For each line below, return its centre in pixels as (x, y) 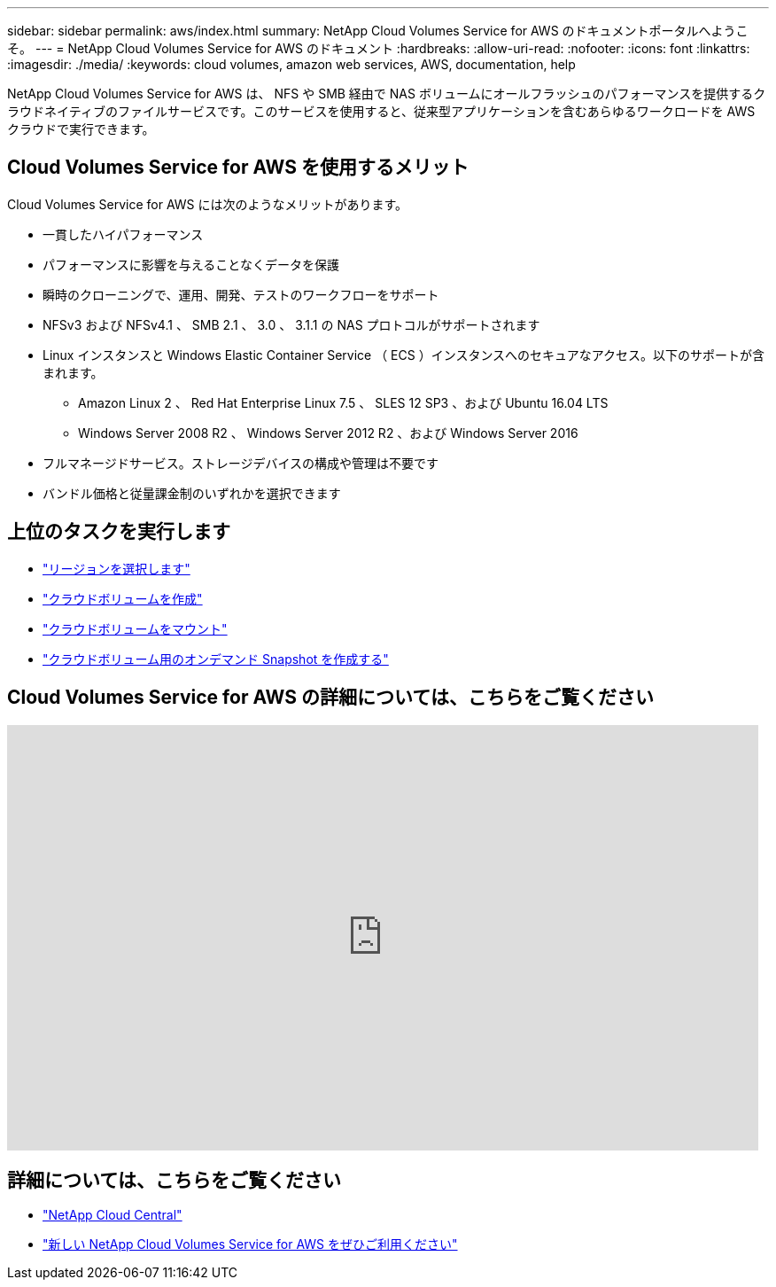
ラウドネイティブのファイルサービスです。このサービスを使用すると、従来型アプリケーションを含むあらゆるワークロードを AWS (381, 111)
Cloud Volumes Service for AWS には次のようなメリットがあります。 (208, 204)
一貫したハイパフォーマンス (123, 234)
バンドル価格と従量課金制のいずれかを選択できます (192, 493)
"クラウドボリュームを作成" (123, 598)
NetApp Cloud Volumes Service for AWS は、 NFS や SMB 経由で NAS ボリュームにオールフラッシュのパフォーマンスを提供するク (387, 94)
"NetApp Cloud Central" (113, 1215)
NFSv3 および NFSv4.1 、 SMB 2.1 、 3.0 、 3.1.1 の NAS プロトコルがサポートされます (291, 324)
